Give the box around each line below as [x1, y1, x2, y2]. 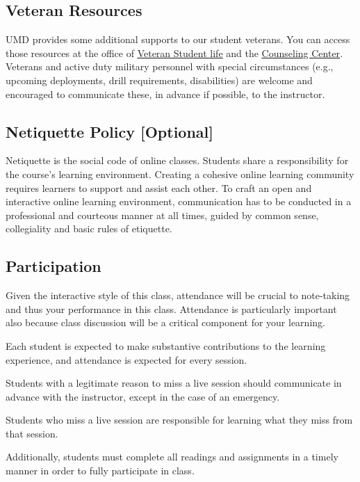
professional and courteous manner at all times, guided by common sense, [6, 207, 319, 222]
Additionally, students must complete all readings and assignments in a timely [6, 449, 338, 464]
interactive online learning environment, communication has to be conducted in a [6, 194, 352, 209]
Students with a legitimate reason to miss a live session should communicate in [6, 376, 342, 390]
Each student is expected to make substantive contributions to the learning [6, 338, 326, 353]
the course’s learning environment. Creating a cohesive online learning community [6, 166, 354, 181]
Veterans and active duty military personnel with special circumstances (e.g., [6, 59, 334, 74]
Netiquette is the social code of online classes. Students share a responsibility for [6, 153, 349, 168]
